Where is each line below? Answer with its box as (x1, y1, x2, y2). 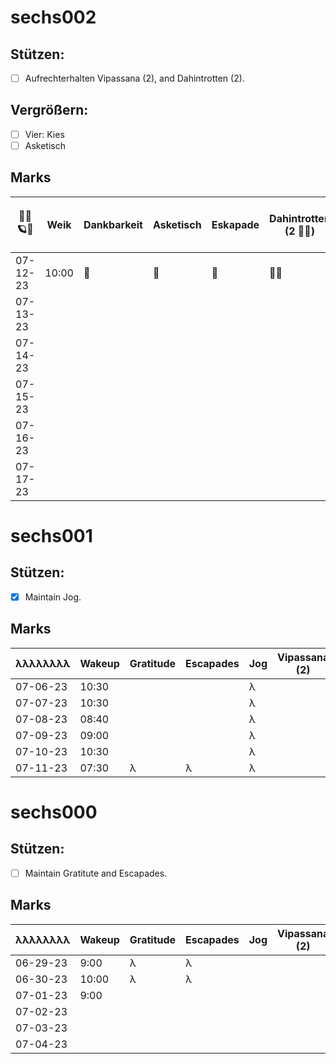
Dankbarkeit (83, 217, 143, 231)
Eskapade (211, 217, 260, 231)
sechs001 (10, 525, 93, 547)
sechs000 (10, 801, 98, 823)
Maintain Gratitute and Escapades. (24, 867, 168, 879)
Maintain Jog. (24, 591, 82, 603)
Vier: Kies (24, 128, 65, 140)
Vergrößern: (10, 102, 89, 119)
